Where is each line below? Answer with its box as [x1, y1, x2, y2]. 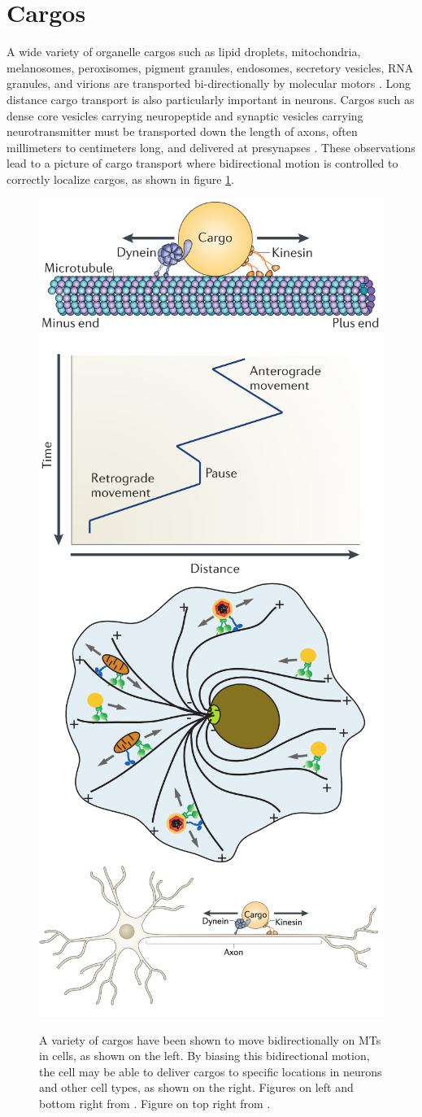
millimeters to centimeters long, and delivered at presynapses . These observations [7, 138, 415, 155]
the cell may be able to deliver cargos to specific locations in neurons [39, 1062, 382, 1080]
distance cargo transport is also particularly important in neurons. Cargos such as [7, 90, 415, 107]
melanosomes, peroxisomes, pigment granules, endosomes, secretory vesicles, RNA [7, 59, 414, 76]
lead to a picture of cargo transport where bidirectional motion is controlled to [7, 155, 398, 172]
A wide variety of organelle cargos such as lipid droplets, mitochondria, [7, 43, 361, 60]
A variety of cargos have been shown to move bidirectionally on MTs [39, 1031, 381, 1048]
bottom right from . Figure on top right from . [39, 1094, 271, 1111]
